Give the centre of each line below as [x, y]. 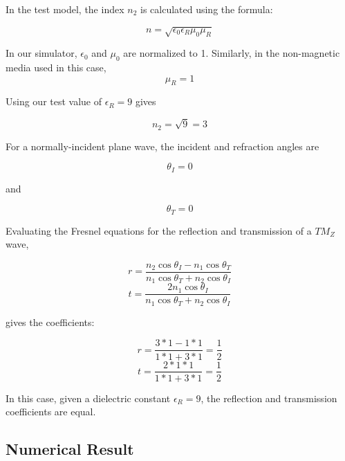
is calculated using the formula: [206, 9]
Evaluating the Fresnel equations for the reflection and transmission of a [159, 230]
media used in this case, [56, 67]
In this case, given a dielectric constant [88, 398]
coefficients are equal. [51, 412]
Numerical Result [70, 449]
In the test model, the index [65, 9]
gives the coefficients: [50, 322]
